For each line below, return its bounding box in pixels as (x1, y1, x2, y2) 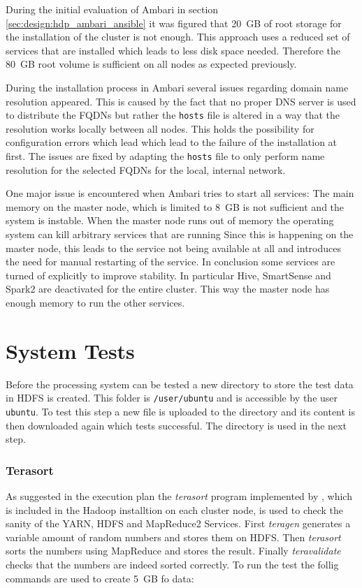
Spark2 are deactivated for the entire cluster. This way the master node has (6, 281, 330, 296)
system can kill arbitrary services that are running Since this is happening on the (6, 227, 354, 242)
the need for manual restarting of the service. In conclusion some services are (6, 254, 335, 269)
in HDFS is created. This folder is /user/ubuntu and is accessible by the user (6, 390, 338, 405)
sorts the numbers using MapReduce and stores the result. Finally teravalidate (6, 543, 341, 558)
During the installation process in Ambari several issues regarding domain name (6, 80, 349, 94)
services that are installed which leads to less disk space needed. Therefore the (6, 43, 341, 57)
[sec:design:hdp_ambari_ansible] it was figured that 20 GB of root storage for (6, 15, 342, 30)
